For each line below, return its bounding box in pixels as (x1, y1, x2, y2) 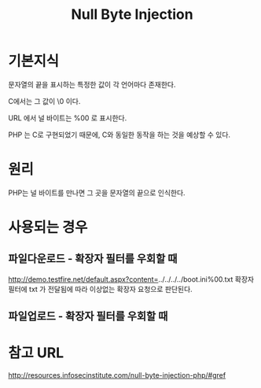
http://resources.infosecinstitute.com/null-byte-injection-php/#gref (8, 371, 226, 380)
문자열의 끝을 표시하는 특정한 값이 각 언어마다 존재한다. (8, 79, 176, 89)
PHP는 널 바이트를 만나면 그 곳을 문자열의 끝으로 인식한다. (8, 187, 186, 198)
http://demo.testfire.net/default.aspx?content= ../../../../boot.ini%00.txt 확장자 (8, 274, 254, 284)
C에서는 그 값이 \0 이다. (8, 96, 81, 105)
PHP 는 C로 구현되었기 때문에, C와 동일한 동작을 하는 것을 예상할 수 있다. (8, 130, 230, 139)
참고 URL (8, 344, 64, 362)
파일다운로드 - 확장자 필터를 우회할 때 (8, 252, 178, 265)
